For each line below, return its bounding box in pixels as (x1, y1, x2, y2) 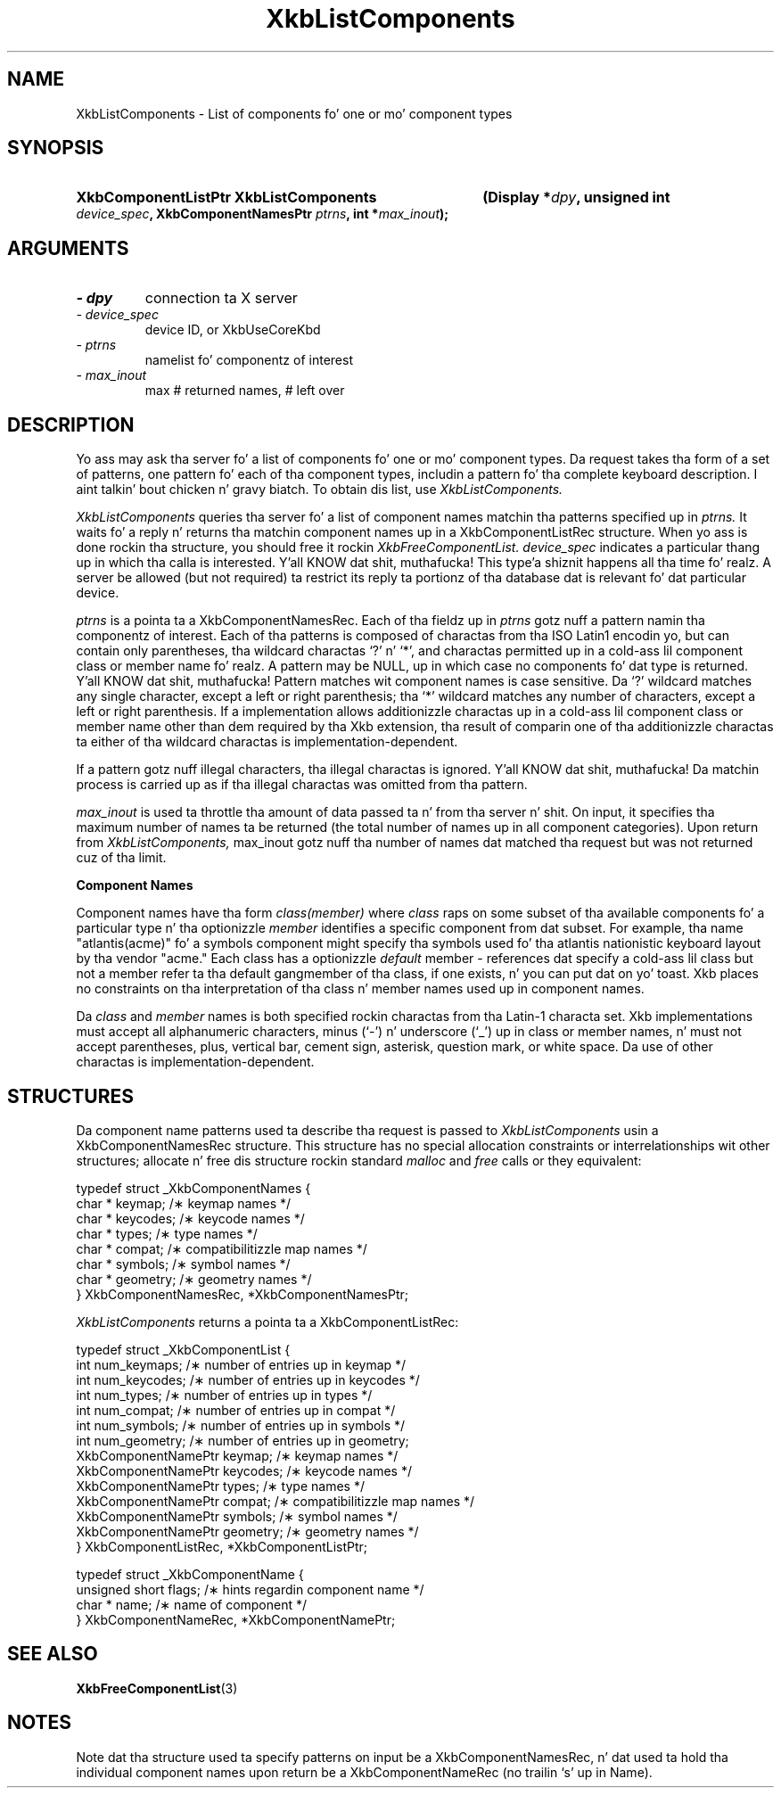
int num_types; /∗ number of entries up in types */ (76, 1387, 373, 1403)
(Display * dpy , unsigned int (482, 188, 670, 207)
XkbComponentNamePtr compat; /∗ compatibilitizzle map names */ (76, 1493, 475, 1509)
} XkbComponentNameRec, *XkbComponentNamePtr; (76, 1611, 396, 1627)
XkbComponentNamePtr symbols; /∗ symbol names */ (76, 1508, 398, 1524)
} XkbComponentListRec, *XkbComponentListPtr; (76, 1538, 368, 1554)
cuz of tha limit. (76, 850, 167, 866)
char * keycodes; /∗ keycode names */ (76, 1210, 305, 1226)
